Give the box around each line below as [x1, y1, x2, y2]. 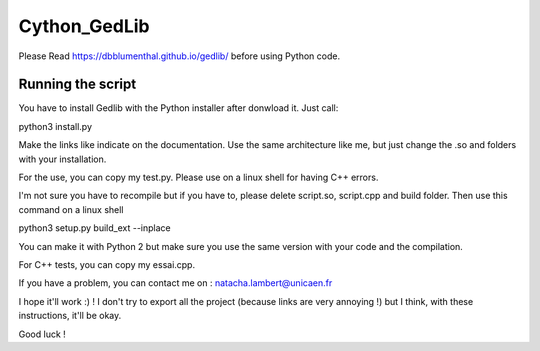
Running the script [18, 76, 137, 93]
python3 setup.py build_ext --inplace [18, 222, 171, 234]
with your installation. [18, 153, 107, 165]
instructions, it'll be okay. [18, 310, 122, 322]
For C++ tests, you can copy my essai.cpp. [18, 258, 195, 270]
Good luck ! [18, 328, 67, 340]
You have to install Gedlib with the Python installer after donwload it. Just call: [18, 102, 339, 114]
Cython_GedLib [18, 15, 150, 37]
